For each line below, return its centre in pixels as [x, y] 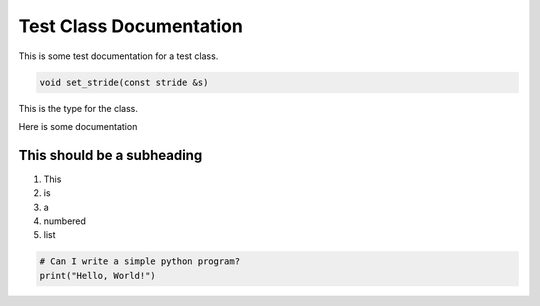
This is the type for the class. [78, 108]
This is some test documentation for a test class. [118, 56]
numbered [65, 221]
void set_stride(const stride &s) [124, 82]
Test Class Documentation [131, 26]
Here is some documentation [78, 126]
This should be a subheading [110, 155]
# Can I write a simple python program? [139, 261]
